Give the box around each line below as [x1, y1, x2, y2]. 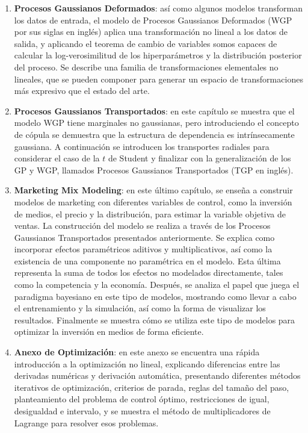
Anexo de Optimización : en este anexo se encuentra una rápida [14, 346, 260, 358]
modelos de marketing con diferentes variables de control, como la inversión [14, 195, 292, 208]
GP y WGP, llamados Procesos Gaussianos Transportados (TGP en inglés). [14, 163, 294, 176]
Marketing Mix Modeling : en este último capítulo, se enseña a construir [14, 184, 293, 196]
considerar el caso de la [14, 152, 100, 164]
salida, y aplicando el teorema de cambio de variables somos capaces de [14, 37, 277, 49]
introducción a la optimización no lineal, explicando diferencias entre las [14, 357, 280, 370]
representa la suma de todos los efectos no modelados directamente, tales [14, 266, 283, 279]
